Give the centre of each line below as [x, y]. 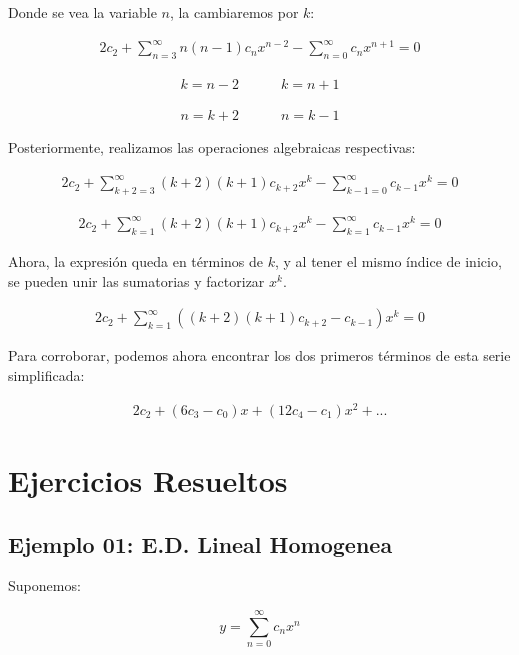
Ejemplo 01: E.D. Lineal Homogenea [200, 543]
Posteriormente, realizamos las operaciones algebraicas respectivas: [212, 146]
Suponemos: [44, 585]
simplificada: [46, 375]
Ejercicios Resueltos [148, 479]
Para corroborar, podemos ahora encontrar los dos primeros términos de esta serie [259, 355]
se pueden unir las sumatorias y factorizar [136, 280]
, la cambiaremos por [234, 12]
